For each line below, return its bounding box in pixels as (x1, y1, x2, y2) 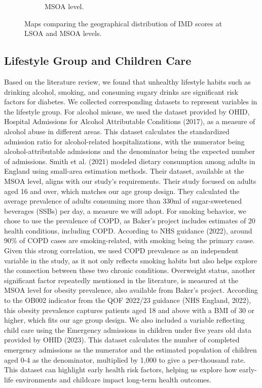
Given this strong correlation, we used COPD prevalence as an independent (4, 245, 239, 256)
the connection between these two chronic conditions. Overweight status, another (4, 265, 255, 276)
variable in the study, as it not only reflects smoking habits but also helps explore (4, 255, 257, 265)
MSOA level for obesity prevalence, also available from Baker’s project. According (4, 285, 258, 295)
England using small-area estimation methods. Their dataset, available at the (4, 166, 244, 176)
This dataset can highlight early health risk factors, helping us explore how (4, 364, 237, 375)
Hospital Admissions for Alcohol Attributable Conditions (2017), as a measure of (4, 116, 255, 127)
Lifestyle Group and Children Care (4, 53, 192, 68)
